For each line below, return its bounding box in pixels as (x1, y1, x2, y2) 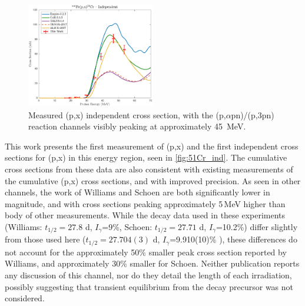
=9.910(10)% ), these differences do (170, 233, 297, 245)
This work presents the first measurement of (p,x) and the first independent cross (5, 139, 299, 152)
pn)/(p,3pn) (231, 108, 274, 121)
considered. (5, 292, 45, 304)
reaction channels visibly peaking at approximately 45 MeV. (28, 120, 246, 132)
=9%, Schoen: (102, 220, 152, 232)
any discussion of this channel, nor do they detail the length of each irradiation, (5, 269, 292, 281)
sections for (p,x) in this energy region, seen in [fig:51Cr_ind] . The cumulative (5, 151, 287, 164)
